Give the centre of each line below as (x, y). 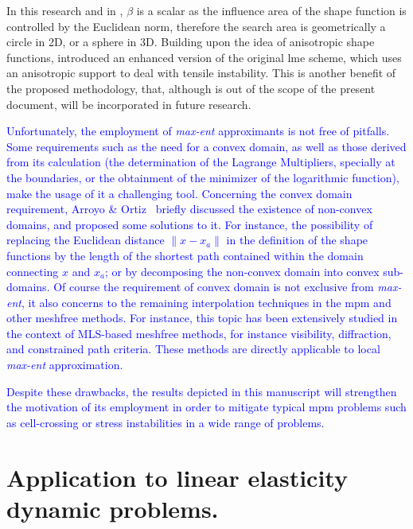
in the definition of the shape (297, 240)
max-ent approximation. (65, 365)
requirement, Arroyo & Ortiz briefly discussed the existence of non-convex (189, 209)
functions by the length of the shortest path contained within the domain (185, 255)
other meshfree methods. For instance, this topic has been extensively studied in (202, 318)
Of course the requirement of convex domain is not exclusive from (214, 287)
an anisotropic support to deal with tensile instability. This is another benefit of (201, 73)
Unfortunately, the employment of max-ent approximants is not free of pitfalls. (198, 131)
